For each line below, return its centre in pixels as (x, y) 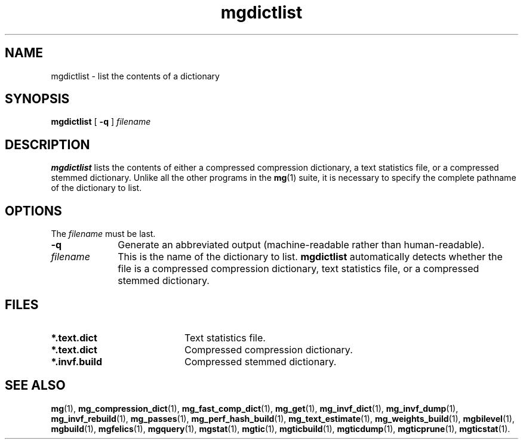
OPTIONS (33, 211)
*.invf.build (76, 361)
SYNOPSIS (37, 99)
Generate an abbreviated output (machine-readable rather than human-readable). (301, 245)
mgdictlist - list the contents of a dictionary (135, 76)
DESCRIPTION (47, 144)
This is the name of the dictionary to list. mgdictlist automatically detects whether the (310, 257)
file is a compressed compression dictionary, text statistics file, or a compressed (299, 269)
